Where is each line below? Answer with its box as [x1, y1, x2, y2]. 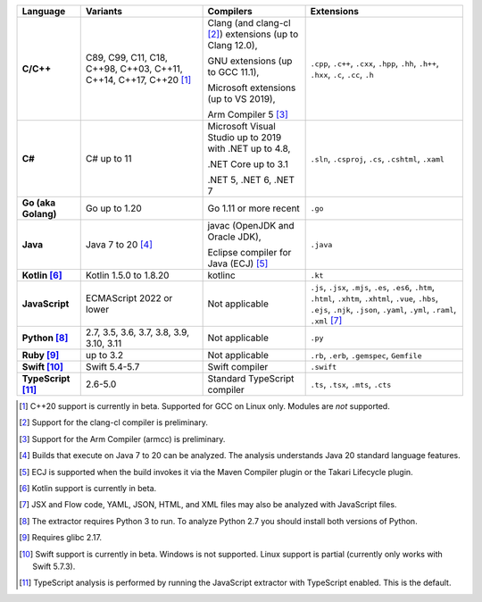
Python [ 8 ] [21, 331, 69, 344]
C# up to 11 [85, 153, 133, 164]
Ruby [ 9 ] [21, 349, 60, 361]
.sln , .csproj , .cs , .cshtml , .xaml [310, 153, 445, 164]
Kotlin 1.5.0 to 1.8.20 [85, 269, 170, 281]
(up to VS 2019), [207, 93, 276, 105]
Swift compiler [207, 361, 269, 372]
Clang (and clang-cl [207, 17, 291, 29]
